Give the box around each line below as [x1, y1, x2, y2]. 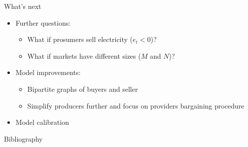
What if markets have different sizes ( [27, 50, 141, 61]
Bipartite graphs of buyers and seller [27, 83, 138, 94]
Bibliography [4, 133, 43, 144]
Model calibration [15, 117, 69, 127]
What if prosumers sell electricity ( [27, 34, 133, 44]
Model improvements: [15, 67, 81, 77]
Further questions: [15, 17, 71, 28]
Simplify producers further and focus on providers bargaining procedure [27, 100, 245, 110]
